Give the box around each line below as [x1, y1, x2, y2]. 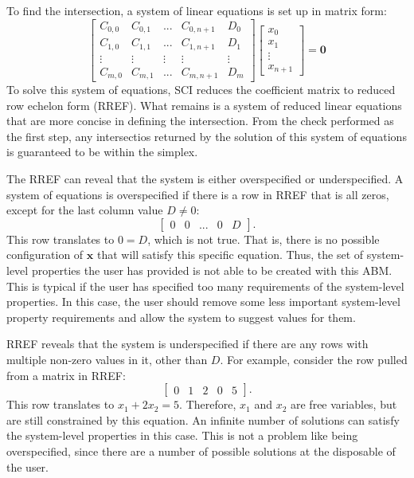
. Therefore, [179, 396, 236, 413]
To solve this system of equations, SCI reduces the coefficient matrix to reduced [6, 81, 396, 98]
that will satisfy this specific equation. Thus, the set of [96, 246, 364, 263]
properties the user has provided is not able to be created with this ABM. [31, 262, 393, 279]
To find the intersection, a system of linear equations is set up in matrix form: [6, 2, 387, 18]
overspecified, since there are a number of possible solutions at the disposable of [6, 442, 396, 459]
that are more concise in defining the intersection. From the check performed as [6, 112, 394, 129]
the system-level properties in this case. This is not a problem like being [6, 427, 358, 444]
